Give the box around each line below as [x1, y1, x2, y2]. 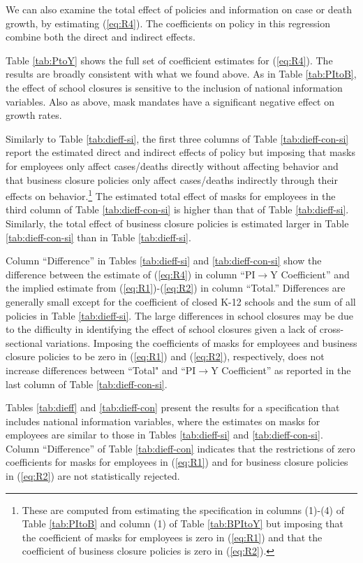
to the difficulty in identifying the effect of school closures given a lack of [6, 322, 317, 336]
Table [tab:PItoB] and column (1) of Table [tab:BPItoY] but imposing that [22, 516, 344, 531]
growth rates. [6, 108, 62, 122]
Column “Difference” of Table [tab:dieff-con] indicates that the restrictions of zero [6, 441, 355, 455]
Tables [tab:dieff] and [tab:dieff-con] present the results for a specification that [6, 400, 340, 415]
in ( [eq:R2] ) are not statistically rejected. [6, 469, 180, 483]
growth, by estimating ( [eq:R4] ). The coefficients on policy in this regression [6, 15, 331, 30]
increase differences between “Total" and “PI [6, 362, 196, 377]
